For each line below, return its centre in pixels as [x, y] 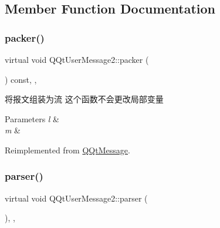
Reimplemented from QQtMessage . [67, 150]
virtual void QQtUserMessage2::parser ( [76, 198]
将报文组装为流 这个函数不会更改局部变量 [84, 99]
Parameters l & [32, 118]
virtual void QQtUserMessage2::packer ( [77, 59]
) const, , [21, 79]
